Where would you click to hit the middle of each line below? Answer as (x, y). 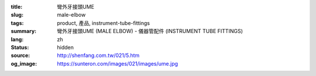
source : (20, 56)
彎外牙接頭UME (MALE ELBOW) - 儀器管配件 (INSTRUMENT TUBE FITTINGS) (150, 31)
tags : (17, 23)
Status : (20, 47)
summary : (24, 31)
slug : (17, 15)
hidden (66, 47)
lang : (17, 39)
